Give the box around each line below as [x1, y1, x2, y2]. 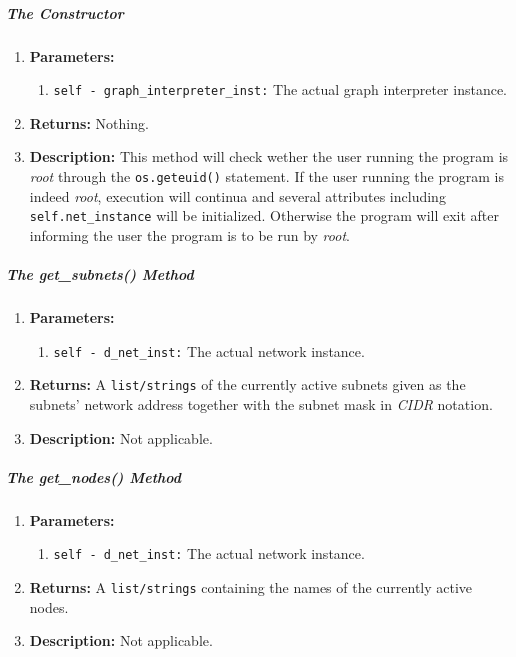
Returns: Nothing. [29, 112, 149, 133]
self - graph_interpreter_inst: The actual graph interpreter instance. [53, 79, 507, 100]
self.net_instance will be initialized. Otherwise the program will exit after [29, 205, 500, 226]
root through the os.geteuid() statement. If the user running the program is [29, 166, 504, 186]
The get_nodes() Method [6, 466, 182, 487]
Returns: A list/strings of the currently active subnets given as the [29, 374, 466, 395]
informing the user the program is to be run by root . [29, 224, 350, 245]
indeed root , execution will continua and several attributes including [29, 185, 446, 206]
